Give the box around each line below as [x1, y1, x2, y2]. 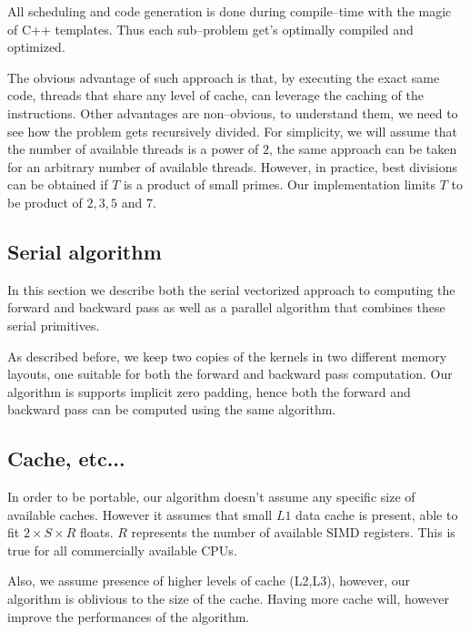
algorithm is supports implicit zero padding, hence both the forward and [7, 382, 411, 401]
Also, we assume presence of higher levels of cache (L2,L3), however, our [7, 571, 411, 590]
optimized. [7, 37, 65, 56]
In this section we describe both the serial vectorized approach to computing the [7, 280, 455, 299]
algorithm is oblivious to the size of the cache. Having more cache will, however [7, 589, 450, 608]
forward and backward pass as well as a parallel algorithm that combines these [7, 298, 445, 317]
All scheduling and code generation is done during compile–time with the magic [7, 2, 452, 20]
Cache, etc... [7, 444, 125, 473]
